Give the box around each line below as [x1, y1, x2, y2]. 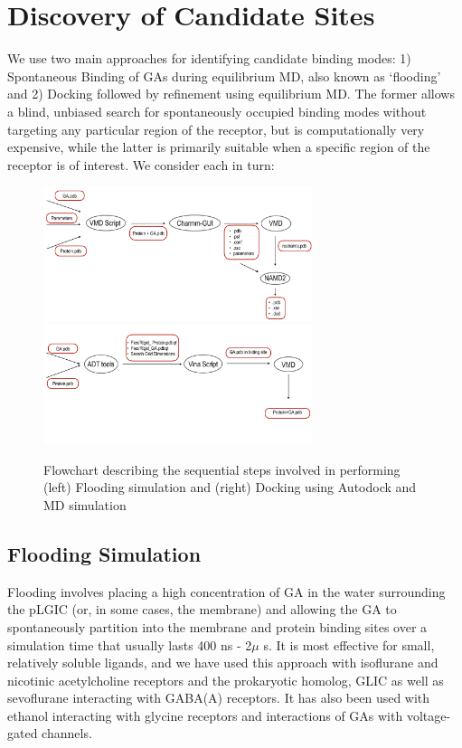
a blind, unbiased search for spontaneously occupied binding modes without [7, 101, 427, 120]
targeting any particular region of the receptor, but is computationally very [7, 119, 425, 138]
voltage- [406, 705, 451, 724]
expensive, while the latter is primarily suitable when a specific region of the [7, 137, 430, 156]
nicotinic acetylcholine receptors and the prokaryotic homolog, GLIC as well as [7, 670, 444, 689]
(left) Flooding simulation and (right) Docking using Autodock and [43, 478, 417, 497]
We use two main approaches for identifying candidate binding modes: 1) [7, 49, 411, 68]
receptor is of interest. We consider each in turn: [7, 155, 275, 174]
